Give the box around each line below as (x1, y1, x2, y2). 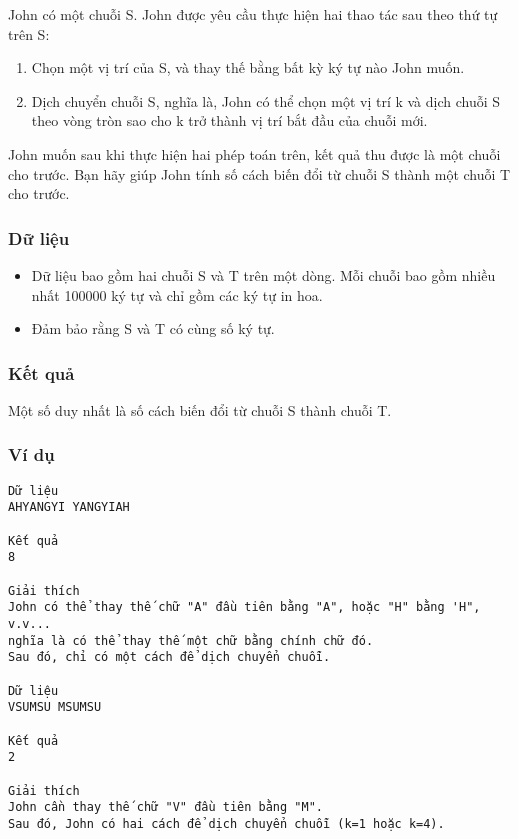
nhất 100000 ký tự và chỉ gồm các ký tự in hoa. (31, 284, 323, 305)
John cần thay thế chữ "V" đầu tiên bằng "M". (8, 800, 323, 815)
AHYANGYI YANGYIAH (8, 500, 130, 515)
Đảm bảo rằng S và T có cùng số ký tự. (31, 318, 275, 339)
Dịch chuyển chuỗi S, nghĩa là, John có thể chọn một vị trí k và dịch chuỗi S (31, 90, 501, 111)
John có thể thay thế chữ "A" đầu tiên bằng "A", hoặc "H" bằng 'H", (8, 600, 481, 615)
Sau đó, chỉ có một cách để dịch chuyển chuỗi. (8, 650, 331, 665)
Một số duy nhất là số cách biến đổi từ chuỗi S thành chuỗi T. (8, 399, 392, 420)
